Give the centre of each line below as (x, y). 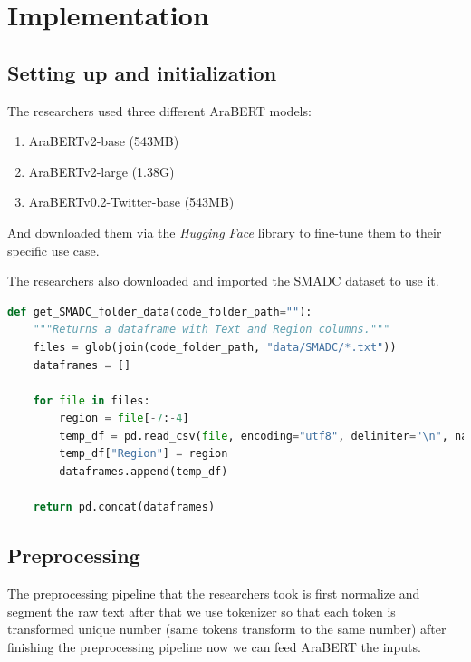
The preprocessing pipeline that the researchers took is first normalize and (214, 594)
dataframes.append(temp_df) (144, 472)
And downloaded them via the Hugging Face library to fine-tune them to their (225, 232)
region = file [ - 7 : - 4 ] (124, 419)
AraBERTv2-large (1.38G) (101, 171)
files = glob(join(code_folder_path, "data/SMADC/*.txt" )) (215, 347)
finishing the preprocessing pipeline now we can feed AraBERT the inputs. (214, 646)
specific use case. (53, 250)
